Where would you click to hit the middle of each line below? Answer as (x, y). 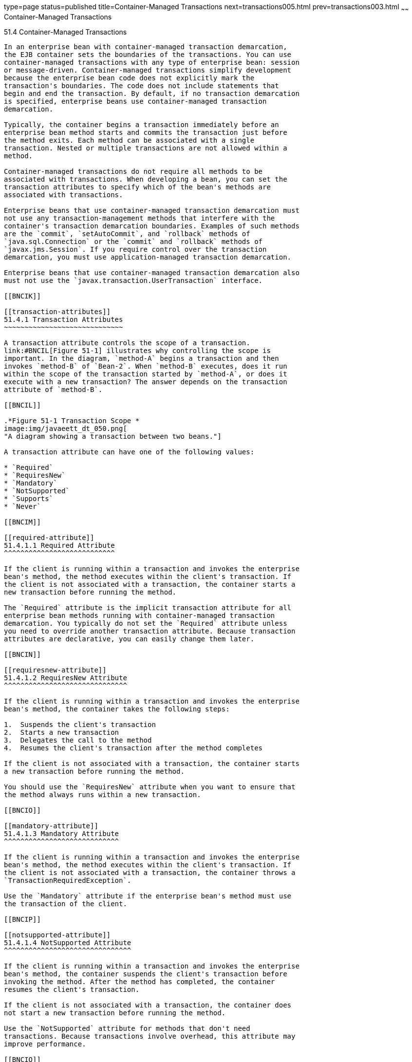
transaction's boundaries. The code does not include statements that (141, 85)
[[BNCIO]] (22, 810)
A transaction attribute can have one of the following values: (129, 452)
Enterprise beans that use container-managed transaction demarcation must (152, 210)
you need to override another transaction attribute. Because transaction (150, 631)
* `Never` (22, 506)
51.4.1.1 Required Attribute (59, 545)
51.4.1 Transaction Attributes (64, 319)
